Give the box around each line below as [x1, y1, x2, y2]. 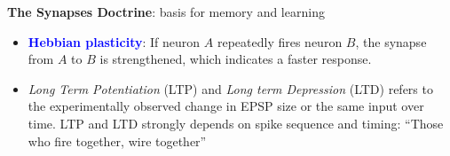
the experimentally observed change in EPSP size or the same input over [28, 97, 424, 115]
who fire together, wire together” [28, 131, 207, 150]
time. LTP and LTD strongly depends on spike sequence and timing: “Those [28, 113, 444, 132]
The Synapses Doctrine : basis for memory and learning [7, 3, 325, 20]
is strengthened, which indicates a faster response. [99, 50, 372, 68]
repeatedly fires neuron [217, 32, 343, 51]
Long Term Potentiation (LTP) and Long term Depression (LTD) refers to [28, 79, 433, 97]
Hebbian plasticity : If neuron [28, 32, 201, 51]
